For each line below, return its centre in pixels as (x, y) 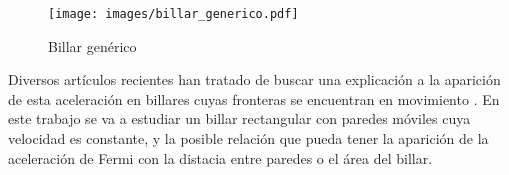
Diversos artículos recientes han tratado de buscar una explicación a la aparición (254, 79)
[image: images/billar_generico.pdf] (173, 14)
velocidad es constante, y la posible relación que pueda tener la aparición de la (248, 138)
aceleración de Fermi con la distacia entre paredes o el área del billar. (220, 157)
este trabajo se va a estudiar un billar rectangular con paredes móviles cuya (239, 118)
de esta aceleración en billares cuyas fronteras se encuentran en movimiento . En (254, 98)
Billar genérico (92, 45)
